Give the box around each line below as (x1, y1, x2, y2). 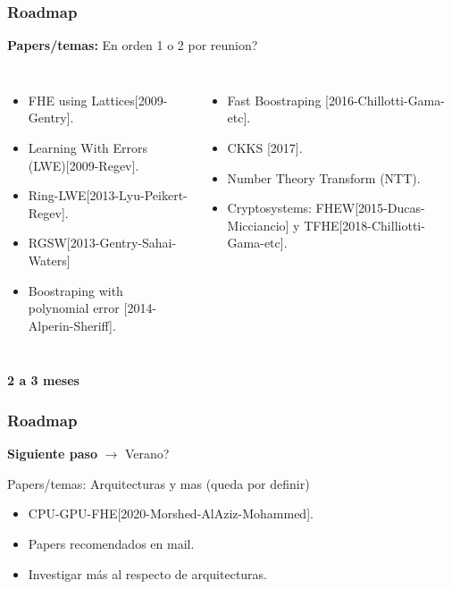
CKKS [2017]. (227, 139, 303, 156)
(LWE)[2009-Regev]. (28, 156, 139, 174)
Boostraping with (28, 281, 123, 299)
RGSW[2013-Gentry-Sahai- (28, 233, 177, 252)
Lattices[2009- (91, 90, 168, 109)
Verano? (125, 444, 170, 463)
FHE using (28, 90, 88, 109)
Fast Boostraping (227, 90, 322, 109)
